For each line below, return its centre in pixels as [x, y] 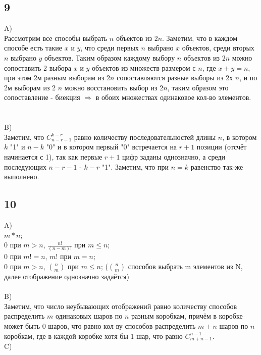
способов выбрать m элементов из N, [185, 266]
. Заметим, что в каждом [200, 38]
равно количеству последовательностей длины [145, 137]
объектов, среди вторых [218, 48]
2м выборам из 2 [30, 87]
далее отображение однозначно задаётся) [67, 276]
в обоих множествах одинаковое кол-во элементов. [173, 97]
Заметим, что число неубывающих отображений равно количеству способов [121, 306]
